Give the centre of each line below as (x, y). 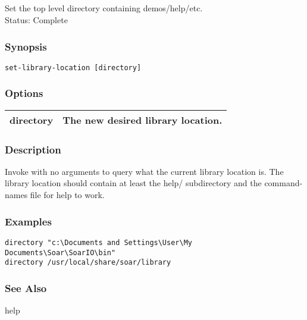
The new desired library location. (142, 120)
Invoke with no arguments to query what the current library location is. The (144, 171)
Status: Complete (36, 19)
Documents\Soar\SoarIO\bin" (60, 252)
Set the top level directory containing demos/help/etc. (104, 8)
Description (33, 149)
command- (283, 183)
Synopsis (26, 46)
